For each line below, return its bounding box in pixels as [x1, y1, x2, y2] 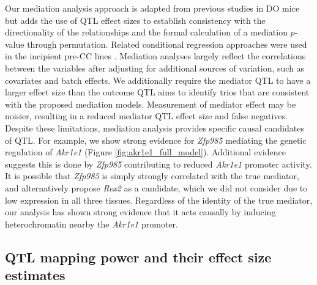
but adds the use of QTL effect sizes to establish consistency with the [5, 13, 266, 26]
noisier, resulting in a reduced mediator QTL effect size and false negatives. [5, 109, 288, 122]
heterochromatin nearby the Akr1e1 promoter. [5, 217, 178, 230]
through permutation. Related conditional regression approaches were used [27, 37, 307, 50]
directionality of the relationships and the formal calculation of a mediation [5, 26, 288, 39]
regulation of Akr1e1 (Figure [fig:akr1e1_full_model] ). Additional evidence [5, 146, 286, 158]
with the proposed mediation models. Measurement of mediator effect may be [5, 97, 296, 110]
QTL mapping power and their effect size [5, 247, 272, 266]
